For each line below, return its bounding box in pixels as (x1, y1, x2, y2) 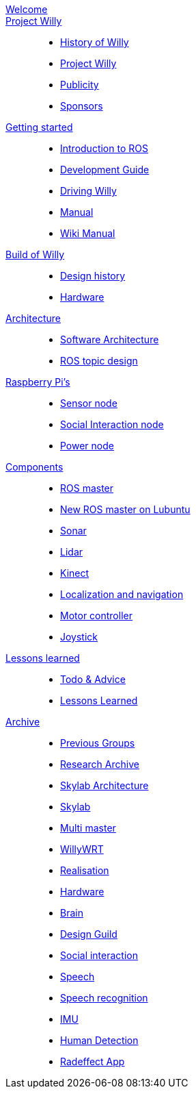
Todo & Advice (60, 673, 126, 685)
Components (5, 461, 64, 473)
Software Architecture (60, 334, 159, 345)
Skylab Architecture (60, 780, 149, 791)
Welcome (5, 3, 48, 15)
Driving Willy (60, 185, 117, 197)
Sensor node (60, 397, 117, 409)
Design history (60, 270, 126, 282)
